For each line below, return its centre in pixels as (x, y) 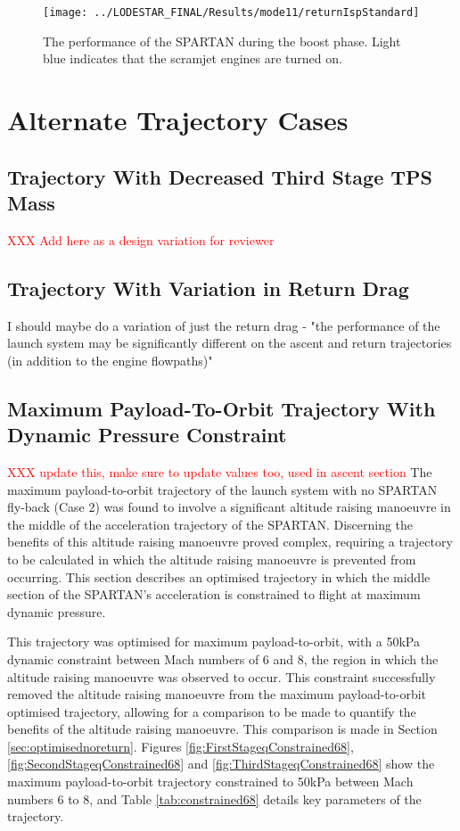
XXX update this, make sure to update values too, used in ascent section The (220, 471)
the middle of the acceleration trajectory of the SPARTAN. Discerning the (210, 524)
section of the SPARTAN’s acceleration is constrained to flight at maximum (214, 594)
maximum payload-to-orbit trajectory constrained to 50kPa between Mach (210, 782)
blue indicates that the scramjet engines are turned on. (193, 58)
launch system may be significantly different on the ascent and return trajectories (230, 343)
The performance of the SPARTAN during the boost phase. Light (222, 41)
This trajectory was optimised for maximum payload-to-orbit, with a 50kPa (214, 642)
